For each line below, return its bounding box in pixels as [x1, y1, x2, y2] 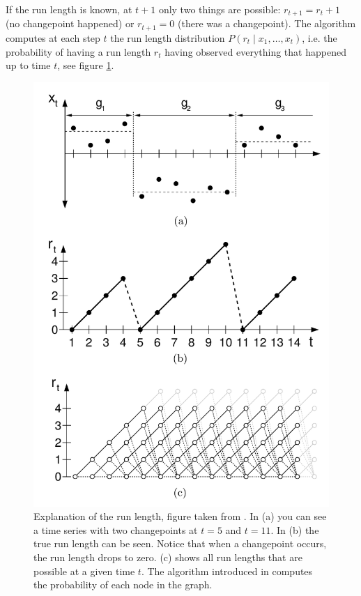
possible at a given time [33, 563, 135, 578]
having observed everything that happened [164, 44, 346, 59]
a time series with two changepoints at [33, 522, 198, 537]
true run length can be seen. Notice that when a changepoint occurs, [33, 536, 327, 551]
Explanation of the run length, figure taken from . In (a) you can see [33, 509, 327, 524]
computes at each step [6, 30, 100, 45]
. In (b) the [270, 522, 319, 537]
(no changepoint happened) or [6, 16, 135, 31]
